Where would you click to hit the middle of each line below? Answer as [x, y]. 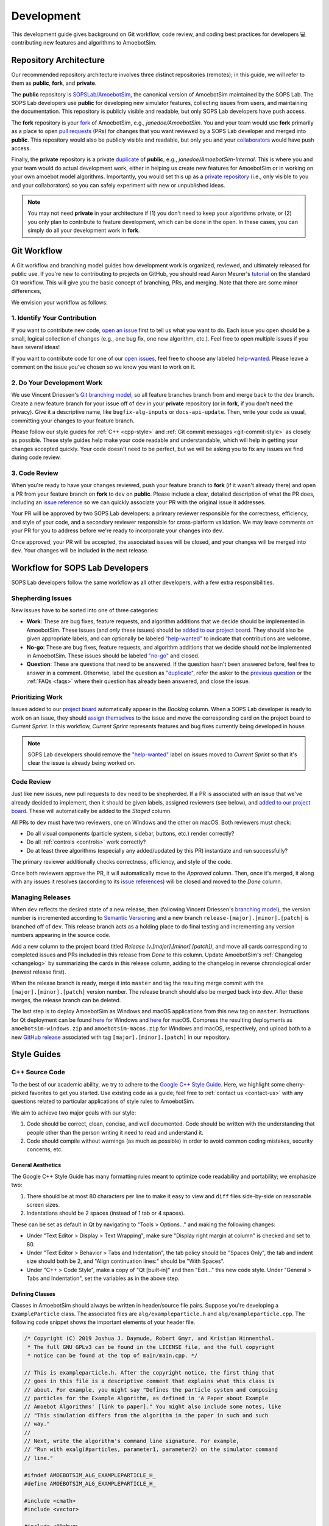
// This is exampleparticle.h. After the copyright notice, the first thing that [150, 1372]
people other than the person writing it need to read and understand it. [115, 1132]
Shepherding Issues [42, 598]
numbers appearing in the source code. [61, 935]
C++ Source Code [38, 1072]
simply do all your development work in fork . [84, 230]
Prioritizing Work [37, 697]
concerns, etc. [45, 1149]
